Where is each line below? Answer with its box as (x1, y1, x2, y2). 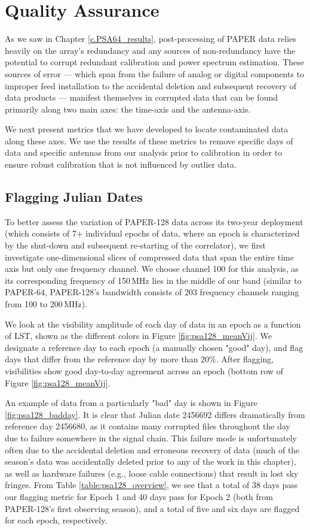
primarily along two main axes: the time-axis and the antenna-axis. (5, 102, 251, 115)
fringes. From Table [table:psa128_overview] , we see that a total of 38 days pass (5, 478, 298, 491)
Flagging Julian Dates (5, 187, 143, 206)
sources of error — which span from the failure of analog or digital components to (5, 67, 305, 80)
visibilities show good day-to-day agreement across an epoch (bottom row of (5, 364, 283, 377)
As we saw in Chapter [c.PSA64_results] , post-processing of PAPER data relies (5, 32, 296, 45)
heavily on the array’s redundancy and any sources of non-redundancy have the (5, 44, 296, 56)
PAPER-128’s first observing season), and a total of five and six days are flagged (5, 502, 300, 514)
